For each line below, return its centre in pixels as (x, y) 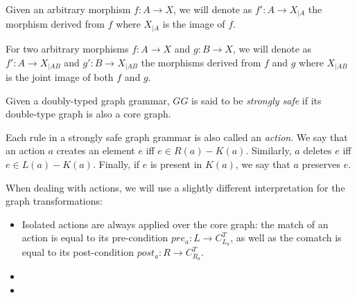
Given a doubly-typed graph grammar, (88, 100)
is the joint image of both (60, 76)
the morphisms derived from (201, 62)
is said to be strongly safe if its (256, 100)
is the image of (194, 24)
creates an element (96, 150)
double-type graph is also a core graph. (88, 114)
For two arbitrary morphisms (67, 48)
